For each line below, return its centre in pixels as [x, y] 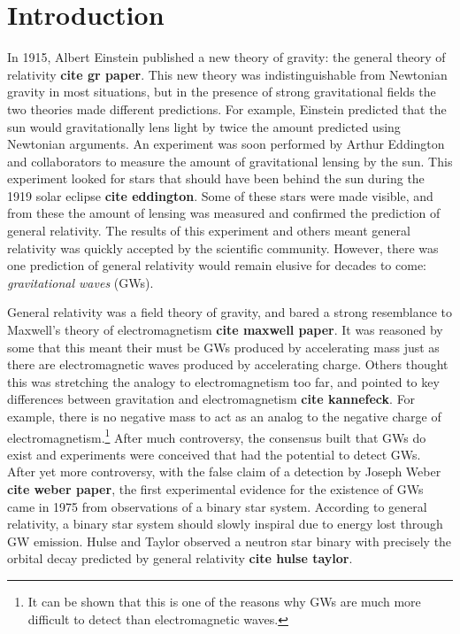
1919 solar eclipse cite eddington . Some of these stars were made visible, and [220, 195]
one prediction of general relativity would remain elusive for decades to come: [217, 265]
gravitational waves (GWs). [80, 282]
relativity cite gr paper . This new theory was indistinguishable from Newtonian [227, 74]
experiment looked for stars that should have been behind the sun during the [216, 178]
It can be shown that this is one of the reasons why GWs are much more [224, 601]
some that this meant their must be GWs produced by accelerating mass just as [223, 347]
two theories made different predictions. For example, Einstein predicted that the [227, 108]
